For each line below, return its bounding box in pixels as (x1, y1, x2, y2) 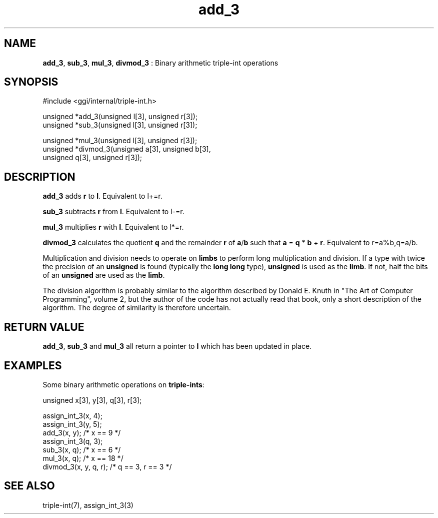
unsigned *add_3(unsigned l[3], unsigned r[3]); (42, 112, 198, 121)
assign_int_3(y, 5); (42, 419, 102, 428)
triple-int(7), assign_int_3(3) (42, 500, 133, 509)
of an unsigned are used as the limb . (42, 271, 165, 280)
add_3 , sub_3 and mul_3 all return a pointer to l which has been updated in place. (42, 342, 312, 351)
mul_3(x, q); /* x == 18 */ (42, 453, 123, 462)
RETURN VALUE (4, 320, 84, 333)
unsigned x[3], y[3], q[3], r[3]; (42, 395, 142, 404)
